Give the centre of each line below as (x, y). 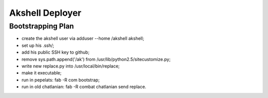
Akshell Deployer (45, 13)
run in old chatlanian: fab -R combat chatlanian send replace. (84, 87)
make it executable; (41, 73)
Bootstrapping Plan (42, 26)
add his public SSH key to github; (56, 52)
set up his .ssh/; (38, 45)
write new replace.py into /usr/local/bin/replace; (71, 66)
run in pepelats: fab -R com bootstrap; (61, 80)
